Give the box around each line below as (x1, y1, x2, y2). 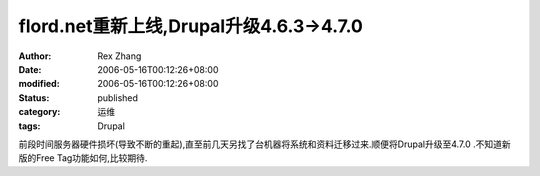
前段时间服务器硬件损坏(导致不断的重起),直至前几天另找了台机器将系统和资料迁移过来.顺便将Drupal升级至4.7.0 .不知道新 (18, 138, 511, 150)
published (97, 91, 139, 104)
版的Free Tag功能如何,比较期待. (18, 152, 148, 164)
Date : (18, 63, 42, 75)
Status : (18, 91, 50, 104)
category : (18, 106, 61, 118)
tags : (18, 120, 41, 132)
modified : (18, 78, 60, 90)
